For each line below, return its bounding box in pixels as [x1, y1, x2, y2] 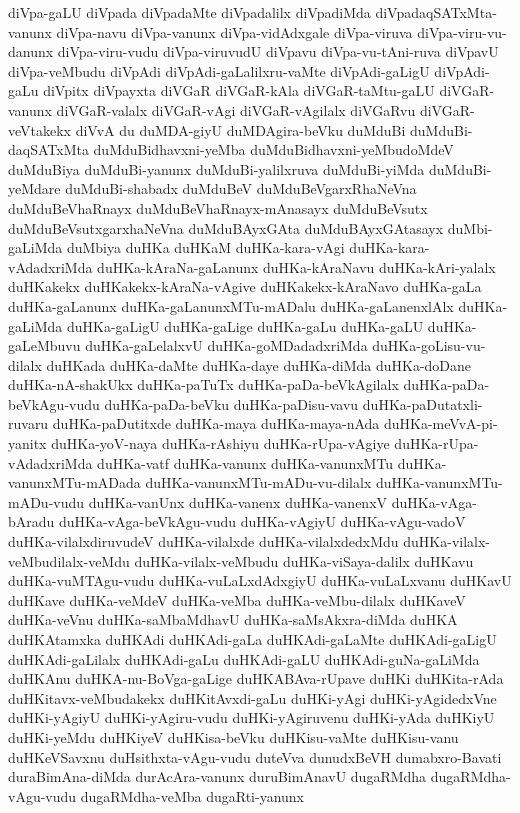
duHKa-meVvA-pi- [383, 413, 498, 434]
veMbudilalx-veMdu [8, 550, 130, 571]
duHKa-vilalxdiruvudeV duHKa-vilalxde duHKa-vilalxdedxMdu [8, 531, 399, 552]
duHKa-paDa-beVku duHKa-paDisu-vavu [104, 393, 359, 414]
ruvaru [8, 413, 49, 434]
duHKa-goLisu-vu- [372, 335, 486, 356]
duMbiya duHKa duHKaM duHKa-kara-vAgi [66, 237, 345, 258]
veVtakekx [8, 119, 71, 140]
